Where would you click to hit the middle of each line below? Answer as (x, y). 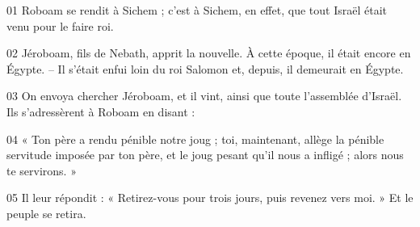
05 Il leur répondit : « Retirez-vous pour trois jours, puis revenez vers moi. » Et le (210, 198)
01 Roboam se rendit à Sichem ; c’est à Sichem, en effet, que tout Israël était (197, 10)
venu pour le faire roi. (60, 25)
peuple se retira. (46, 213)
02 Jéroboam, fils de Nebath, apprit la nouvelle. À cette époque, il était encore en (209, 53)
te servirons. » (42, 170)
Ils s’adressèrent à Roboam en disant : (101, 111)
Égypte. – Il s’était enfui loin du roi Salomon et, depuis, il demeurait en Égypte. (205, 68)
